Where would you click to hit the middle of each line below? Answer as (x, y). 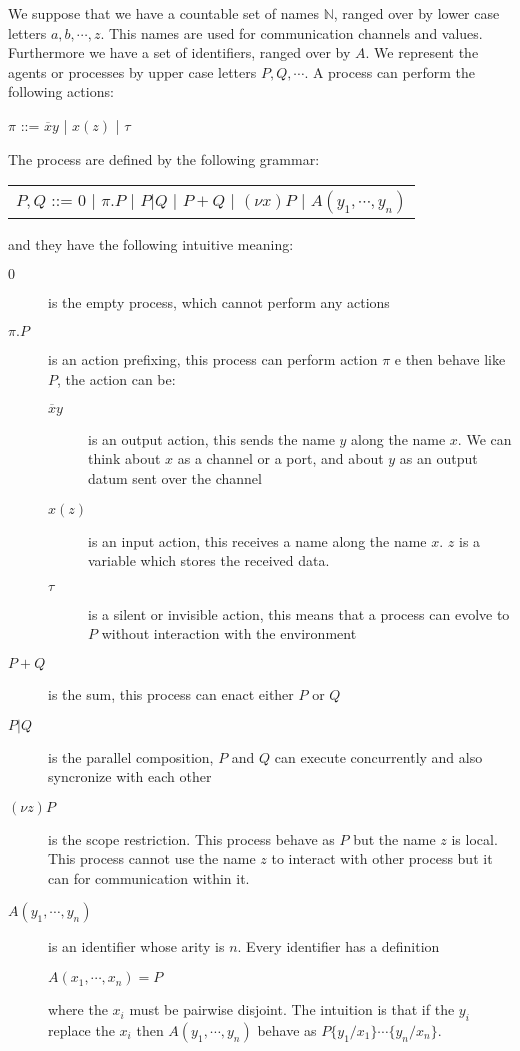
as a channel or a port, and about (280, 458)
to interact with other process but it (382, 858)
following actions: (61, 91)
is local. (474, 838)
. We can (484, 438)
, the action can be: (116, 378)
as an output (438, 458)
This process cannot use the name (152, 858)
